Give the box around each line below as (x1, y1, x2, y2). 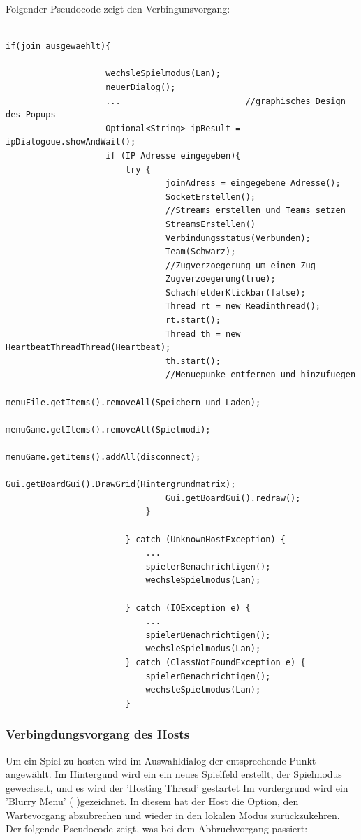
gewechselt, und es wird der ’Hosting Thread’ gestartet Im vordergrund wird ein (6, 780, 348, 795)
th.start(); (165, 356, 221, 366)
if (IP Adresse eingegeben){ (105, 150, 241, 161)
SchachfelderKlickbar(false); (165, 287, 306, 298)
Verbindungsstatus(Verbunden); (165, 233, 311, 243)
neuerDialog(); (105, 82, 176, 92)
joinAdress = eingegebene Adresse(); (165, 178, 341, 189)
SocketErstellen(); (165, 191, 256, 202)
